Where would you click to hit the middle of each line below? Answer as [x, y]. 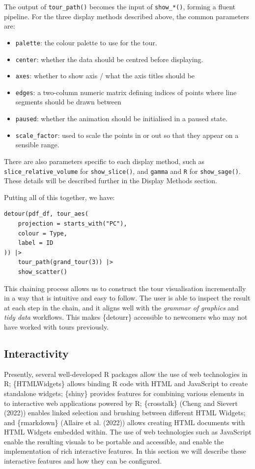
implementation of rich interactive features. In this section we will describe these [125, 451]
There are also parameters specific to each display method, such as [104, 161]
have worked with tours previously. [57, 326]
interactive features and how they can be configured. [83, 461]
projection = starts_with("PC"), [72, 224]
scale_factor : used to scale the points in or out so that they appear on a [127, 135]
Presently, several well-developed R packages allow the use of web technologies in [126, 374]
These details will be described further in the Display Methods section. [111, 181]
